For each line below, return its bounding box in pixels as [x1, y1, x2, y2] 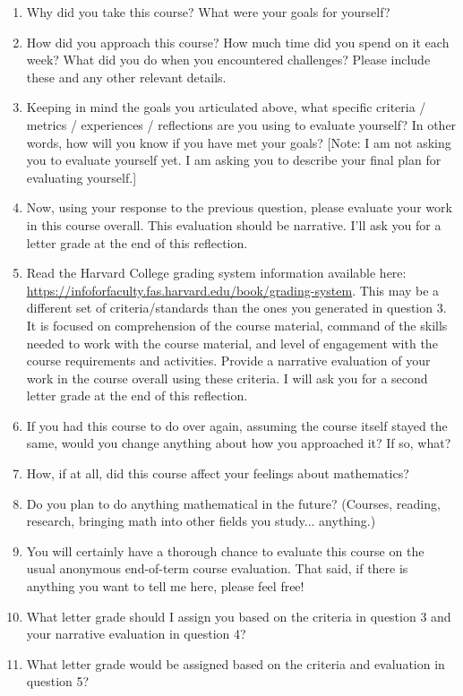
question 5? [26, 672, 90, 691]
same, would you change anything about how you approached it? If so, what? [26, 434, 451, 452]
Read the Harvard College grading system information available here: [26, 263, 407, 282]
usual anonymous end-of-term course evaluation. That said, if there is [26, 559, 408, 578]
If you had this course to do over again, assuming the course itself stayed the [26, 416, 448, 434]
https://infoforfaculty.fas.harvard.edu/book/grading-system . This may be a [26, 280, 440, 299]
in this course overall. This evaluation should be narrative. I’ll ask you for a [26, 215, 442, 234]
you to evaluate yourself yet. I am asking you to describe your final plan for [26, 150, 442, 169]
